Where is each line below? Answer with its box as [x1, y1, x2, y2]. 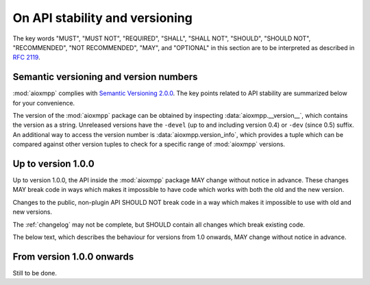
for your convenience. [12, 99, 75, 107]
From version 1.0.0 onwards [12, 251, 134, 262]
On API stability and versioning [12, 10, 193, 25]
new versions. [12, 208, 53, 216]
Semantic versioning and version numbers [12, 71, 198, 83]
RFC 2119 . [12, 53, 40, 62]
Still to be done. [12, 269, 58, 277]
